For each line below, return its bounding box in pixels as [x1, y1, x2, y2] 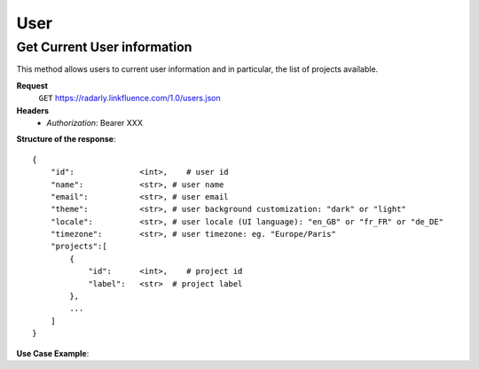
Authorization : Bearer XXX [46, 117, 144, 128]
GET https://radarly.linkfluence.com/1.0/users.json [38, 93, 221, 104]
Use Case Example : [16, 348, 90, 358]
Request [16, 80, 49, 90]
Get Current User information [16, 39, 192, 55]
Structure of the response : [16, 134, 116, 145]
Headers [16, 105, 49, 115]
